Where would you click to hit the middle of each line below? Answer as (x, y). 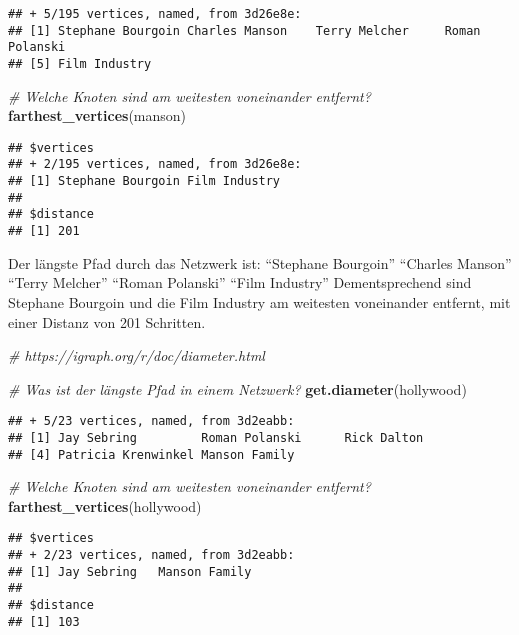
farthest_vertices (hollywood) (105, 505)
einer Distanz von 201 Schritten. (107, 321)
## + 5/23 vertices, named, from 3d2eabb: (151, 421)
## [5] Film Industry (80, 63)
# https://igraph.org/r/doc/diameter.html (136, 355)
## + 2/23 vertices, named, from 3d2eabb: (151, 555)
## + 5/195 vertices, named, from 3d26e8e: (155, 14)
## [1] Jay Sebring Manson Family (130, 571)
